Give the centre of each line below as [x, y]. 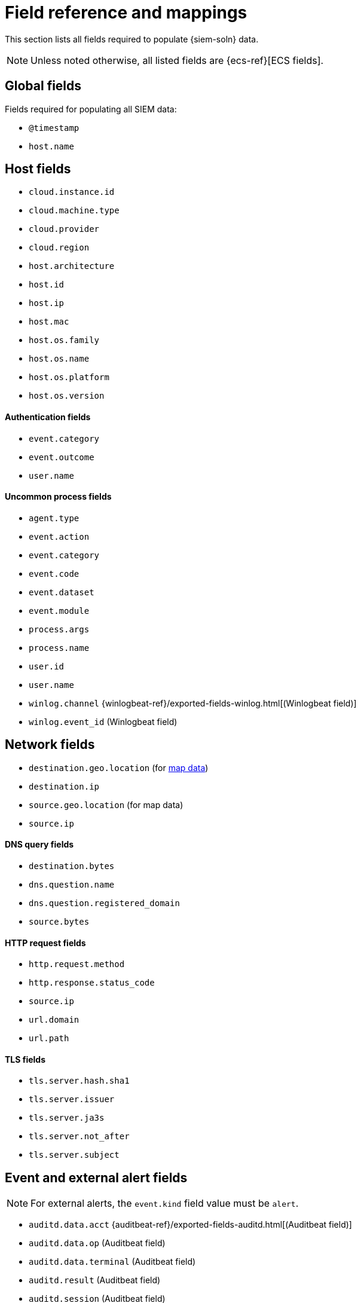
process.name [59, 648]
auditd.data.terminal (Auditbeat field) [112, 1262]
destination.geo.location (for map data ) [119, 767]
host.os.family [64, 340]
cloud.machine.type [74, 211]
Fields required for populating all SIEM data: [91, 109]
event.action [59, 536]
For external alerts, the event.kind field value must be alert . [165, 1203]
